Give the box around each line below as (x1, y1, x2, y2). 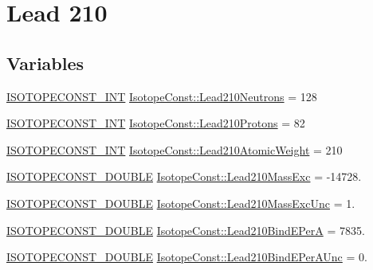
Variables (6, 50, 84, 75)
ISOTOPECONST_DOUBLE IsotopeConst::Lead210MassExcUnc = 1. (6, 194, 355, 211)
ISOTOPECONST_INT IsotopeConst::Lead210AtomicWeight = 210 (6, 141, 343, 158)
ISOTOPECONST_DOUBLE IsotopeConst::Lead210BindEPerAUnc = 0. (6, 248, 367, 265)
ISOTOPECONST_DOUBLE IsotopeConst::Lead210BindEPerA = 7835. (6, 221, 365, 238)
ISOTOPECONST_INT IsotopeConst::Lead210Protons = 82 (6, 115, 305, 131)
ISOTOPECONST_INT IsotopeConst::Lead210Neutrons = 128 (6, 88, 317, 104)
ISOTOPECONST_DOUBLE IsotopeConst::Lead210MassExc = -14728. (6, 168, 362, 185)
